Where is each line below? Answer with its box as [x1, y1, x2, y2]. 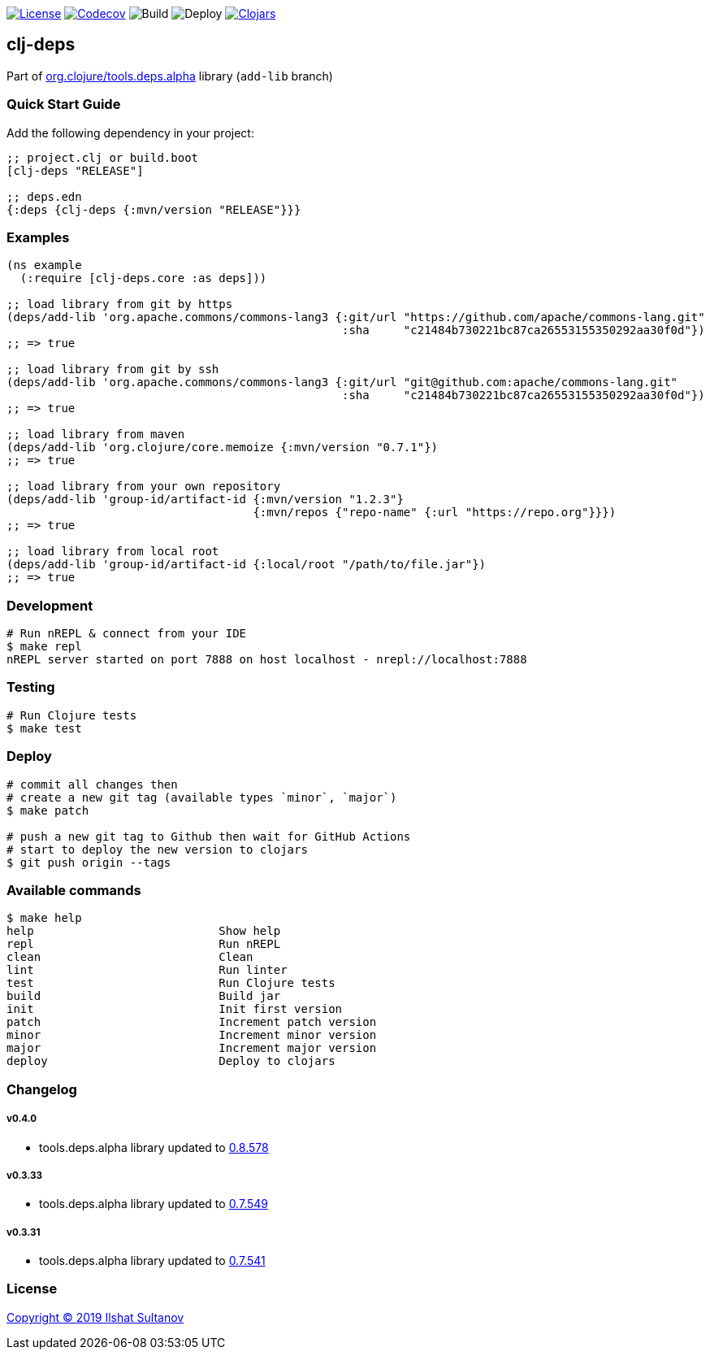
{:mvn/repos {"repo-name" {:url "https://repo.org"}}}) [253, 506, 617, 519]
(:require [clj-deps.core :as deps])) [19, 272, 267, 285]
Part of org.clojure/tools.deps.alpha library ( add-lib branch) [6, 68, 333, 83]
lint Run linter [6, 963, 288, 977]
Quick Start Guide [6, 96, 121, 113]
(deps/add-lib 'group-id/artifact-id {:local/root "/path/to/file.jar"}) [6, 558, 487, 572]
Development [6, 597, 93, 614]
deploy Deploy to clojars [6, 1054, 336, 1068]
